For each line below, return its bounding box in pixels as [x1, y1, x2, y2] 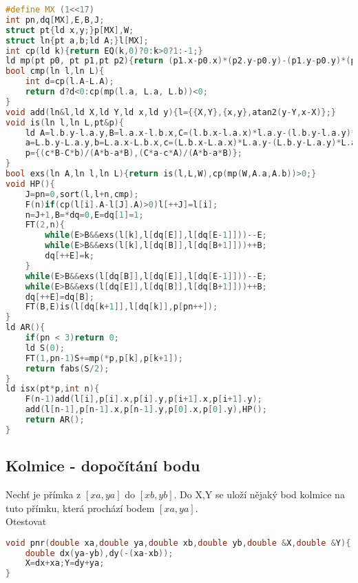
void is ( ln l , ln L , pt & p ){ [6, 117, 124, 127]
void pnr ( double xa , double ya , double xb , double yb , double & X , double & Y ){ [6, 538, 351, 548]
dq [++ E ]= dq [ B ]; [25, 291, 94, 302]
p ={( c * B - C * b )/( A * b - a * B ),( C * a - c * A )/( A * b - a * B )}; [25, 148, 243, 158]
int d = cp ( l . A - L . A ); [25, 76, 114, 87]
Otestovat [6, 514, 47, 529]
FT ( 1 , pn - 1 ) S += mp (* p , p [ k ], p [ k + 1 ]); [25, 353, 183, 363]
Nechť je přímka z [6, 487, 81, 501]
